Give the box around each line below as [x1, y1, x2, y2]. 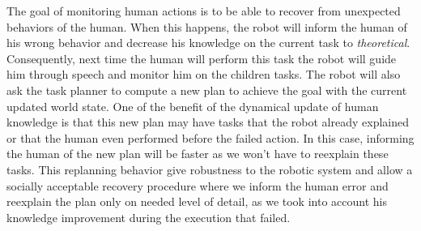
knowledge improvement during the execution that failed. [6, 208, 291, 225]
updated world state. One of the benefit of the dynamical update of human [6, 97, 379, 114]
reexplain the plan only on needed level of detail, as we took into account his [6, 193, 387, 210]
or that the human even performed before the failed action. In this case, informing [6, 129, 415, 146]
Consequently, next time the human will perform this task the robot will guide [6, 49, 397, 66]
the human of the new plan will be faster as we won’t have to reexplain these [6, 145, 389, 162]
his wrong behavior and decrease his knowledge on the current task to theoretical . [6, 34, 410, 51]
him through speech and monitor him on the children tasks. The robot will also [6, 66, 401, 83]
